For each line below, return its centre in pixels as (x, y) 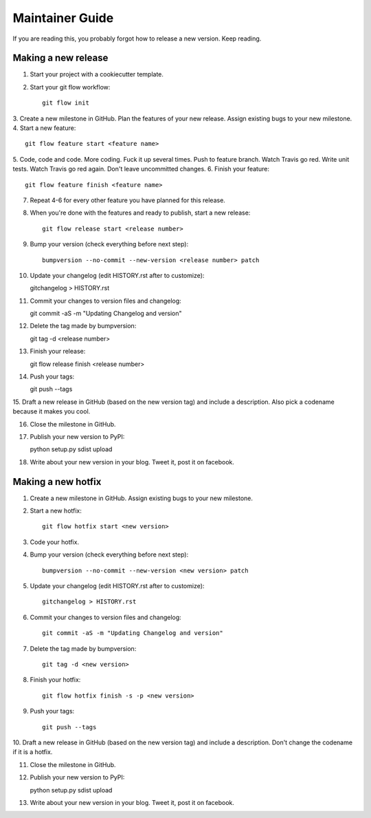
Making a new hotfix (57, 482)
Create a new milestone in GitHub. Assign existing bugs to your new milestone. (142, 498)
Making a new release (60, 58)
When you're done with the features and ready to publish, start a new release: (140, 213)
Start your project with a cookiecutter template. (97, 74)
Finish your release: (58, 352)
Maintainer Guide (63, 18)
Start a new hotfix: (56, 511)
